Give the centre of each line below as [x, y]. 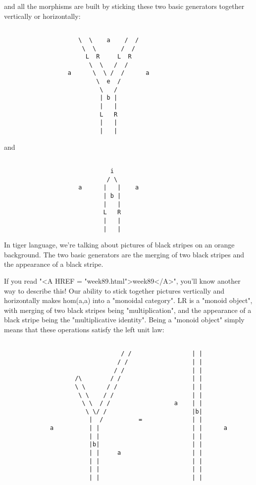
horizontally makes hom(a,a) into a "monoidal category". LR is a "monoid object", [128, 300]
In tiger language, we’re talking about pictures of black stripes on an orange [119, 245]
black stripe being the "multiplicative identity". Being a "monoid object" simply [124, 320]
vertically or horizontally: [42, 16]
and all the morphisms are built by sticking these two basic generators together [124, 6]
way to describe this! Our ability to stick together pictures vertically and [114, 290]
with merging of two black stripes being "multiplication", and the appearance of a [128, 310]
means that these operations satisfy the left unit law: [84, 329]
